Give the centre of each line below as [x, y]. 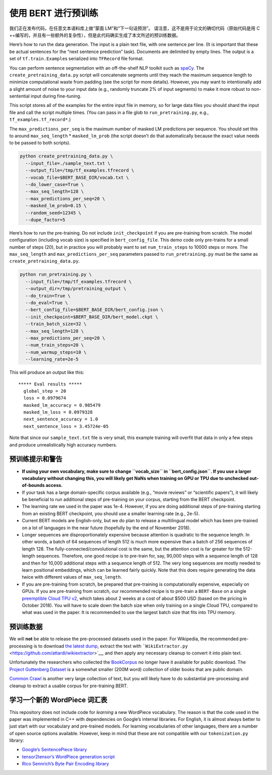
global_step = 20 [45, 391]
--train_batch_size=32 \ [56, 324]
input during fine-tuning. [56, 96]
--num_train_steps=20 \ [55, 345]
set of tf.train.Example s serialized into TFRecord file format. [77, 59]
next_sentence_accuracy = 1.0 [61, 419]
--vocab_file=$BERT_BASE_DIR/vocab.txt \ [77, 177]
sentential [19, 96]
